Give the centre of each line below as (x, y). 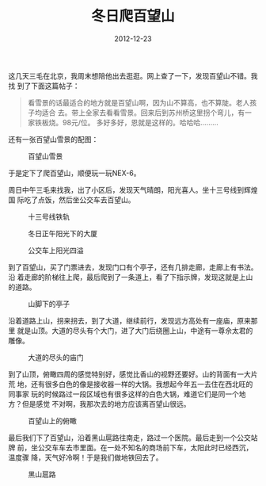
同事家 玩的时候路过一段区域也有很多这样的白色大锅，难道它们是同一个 (123, 394)
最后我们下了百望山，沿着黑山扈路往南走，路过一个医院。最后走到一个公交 (129, 438)
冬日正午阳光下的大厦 (63, 233)
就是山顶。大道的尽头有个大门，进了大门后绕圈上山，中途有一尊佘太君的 (135, 331)
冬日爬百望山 (133, 16)
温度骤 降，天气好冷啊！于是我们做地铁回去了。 (85, 457)
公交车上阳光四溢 (56, 250)
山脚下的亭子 (49, 304)
